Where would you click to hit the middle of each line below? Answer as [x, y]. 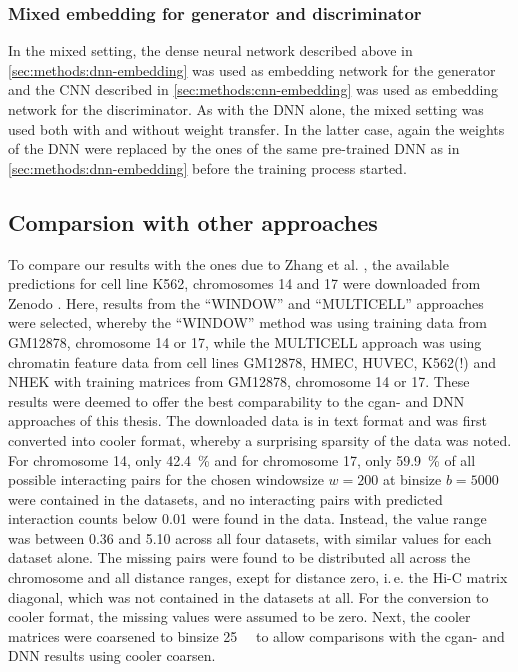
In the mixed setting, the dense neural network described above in [210, 50]
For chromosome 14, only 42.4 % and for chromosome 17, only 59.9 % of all [242, 459]
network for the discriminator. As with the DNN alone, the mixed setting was [246, 109]
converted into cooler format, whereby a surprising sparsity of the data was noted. [260, 439]
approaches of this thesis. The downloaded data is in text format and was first [247, 420]
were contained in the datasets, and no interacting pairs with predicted [225, 498]
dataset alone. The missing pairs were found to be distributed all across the [239, 557]
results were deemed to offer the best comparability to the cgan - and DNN [236, 400]
